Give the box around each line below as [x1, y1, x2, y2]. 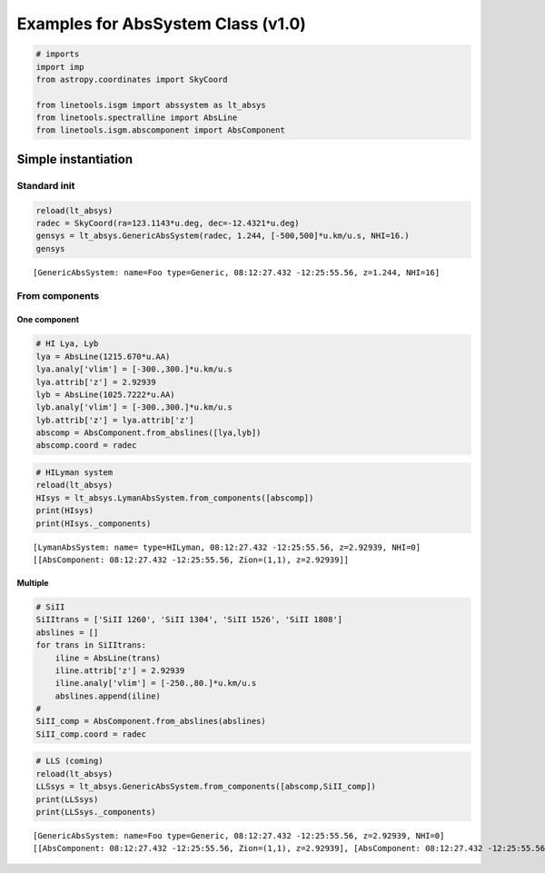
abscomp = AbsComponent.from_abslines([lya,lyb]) [35, 428, 262, 438]
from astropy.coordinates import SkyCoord [35, 74, 228, 84]
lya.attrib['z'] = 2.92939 [35, 377, 156, 387]
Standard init [16, 179, 75, 192]
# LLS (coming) [35, 756, 104, 767]
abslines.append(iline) [54, 690, 161, 701]
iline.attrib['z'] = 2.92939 [54, 665, 185, 676]
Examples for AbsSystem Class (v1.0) [16, 14, 306, 34]
